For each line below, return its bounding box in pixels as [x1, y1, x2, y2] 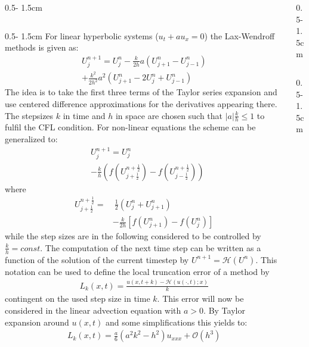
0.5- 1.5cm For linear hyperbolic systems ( [5, 29, 159, 42]
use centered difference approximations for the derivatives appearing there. [5, 97, 277, 110]
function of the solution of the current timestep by [5, 253, 189, 265]
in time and [63, 109, 106, 121]
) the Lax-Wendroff [204, 29, 275, 42]
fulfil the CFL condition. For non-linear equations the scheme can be [5, 121, 256, 133]
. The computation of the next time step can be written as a [40, 241, 261, 254]
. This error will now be [157, 292, 244, 305]
